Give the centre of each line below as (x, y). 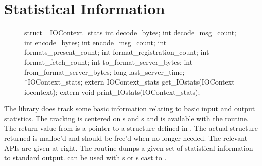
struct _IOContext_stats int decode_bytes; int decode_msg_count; (130, 32)
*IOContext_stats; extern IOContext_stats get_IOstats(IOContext (129, 82)
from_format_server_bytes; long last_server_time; (104, 72)
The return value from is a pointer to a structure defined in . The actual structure (131, 128)
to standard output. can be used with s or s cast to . (85, 158)
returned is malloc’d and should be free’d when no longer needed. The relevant (126, 138)
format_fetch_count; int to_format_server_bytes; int (109, 62)
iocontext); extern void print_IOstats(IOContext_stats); (112, 91)
